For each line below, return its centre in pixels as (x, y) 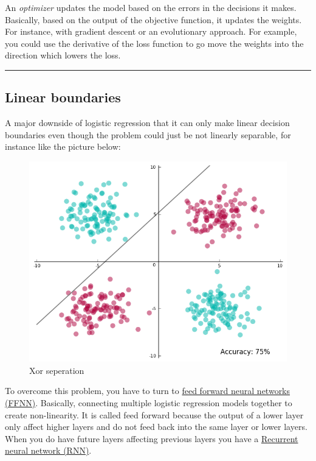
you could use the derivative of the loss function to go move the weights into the (154, 43)
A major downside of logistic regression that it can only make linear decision (147, 123)
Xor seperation (57, 370)
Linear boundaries (63, 97)
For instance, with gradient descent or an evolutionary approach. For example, (151, 31)
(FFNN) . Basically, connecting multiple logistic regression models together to (149, 402)
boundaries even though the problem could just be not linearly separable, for (148, 134)
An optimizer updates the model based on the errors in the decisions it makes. (151, 7)
